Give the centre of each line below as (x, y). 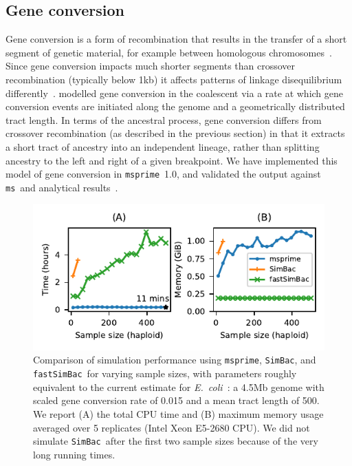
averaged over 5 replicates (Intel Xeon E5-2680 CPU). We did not (172, 427)
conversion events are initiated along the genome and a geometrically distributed (175, 106)
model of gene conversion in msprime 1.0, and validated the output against (163, 174)
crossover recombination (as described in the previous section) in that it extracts (175, 133)
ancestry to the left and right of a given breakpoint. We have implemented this (172, 160)
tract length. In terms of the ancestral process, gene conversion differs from (164, 119)
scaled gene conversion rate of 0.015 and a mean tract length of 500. (176, 400)
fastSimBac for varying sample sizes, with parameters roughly (165, 373)
